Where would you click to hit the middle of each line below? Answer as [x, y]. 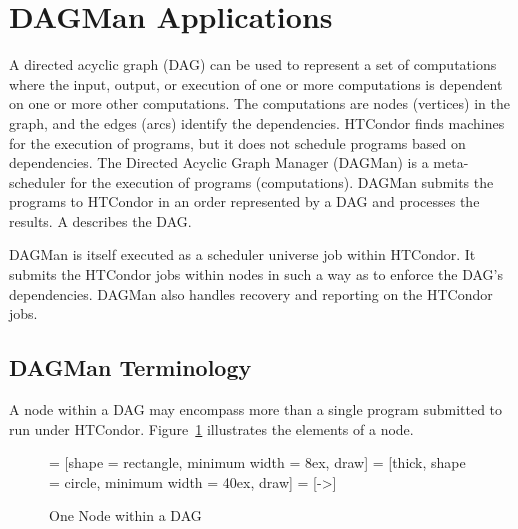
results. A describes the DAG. [100, 220]
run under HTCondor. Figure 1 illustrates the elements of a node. [211, 428]
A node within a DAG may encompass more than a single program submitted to [256, 409]
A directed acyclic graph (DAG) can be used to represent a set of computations [253, 64]
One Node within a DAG [125, 515]
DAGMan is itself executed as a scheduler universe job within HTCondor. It [242, 254]
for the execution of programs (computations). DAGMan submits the [282, 181]
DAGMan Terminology [130, 367]
